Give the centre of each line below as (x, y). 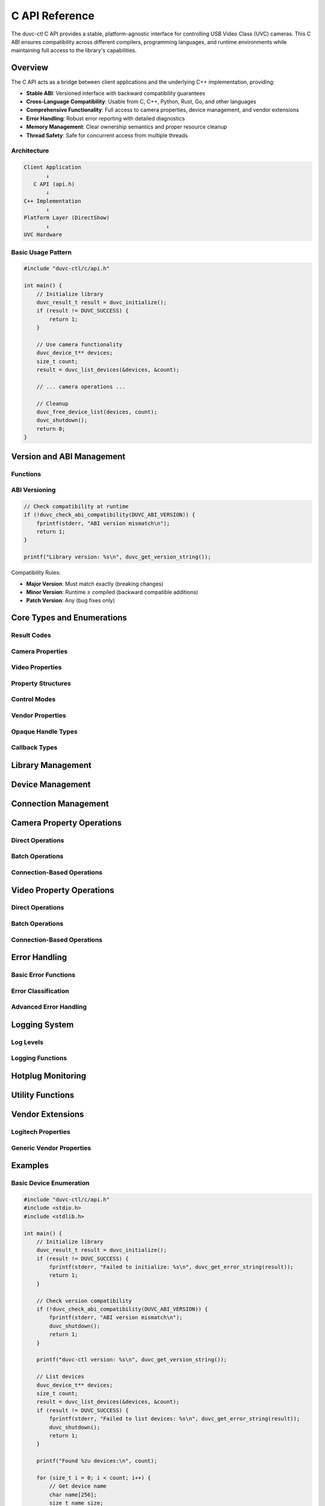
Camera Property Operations (67, 823)
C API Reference (53, 16)
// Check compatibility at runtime (76, 506)
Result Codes (31, 636)
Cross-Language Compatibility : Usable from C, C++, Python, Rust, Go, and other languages (141, 102)
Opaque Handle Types (44, 731)
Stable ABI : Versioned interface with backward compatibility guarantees (116, 93)
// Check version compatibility (84, 1301)
